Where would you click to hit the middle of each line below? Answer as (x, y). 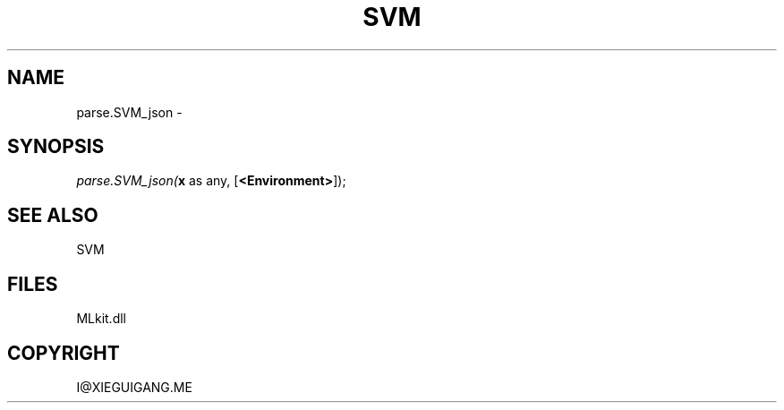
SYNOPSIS (56, 147)
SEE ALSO (53, 215)
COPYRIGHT (64, 353)
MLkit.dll (101, 319)
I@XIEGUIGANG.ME (134, 387)
